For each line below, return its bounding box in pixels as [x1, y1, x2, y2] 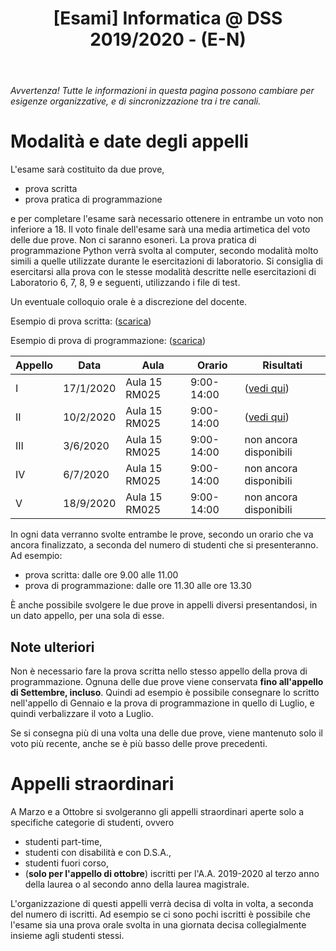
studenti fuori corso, [24, 857, 110, 869]
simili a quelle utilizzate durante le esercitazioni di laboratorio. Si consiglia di [10, 255, 323, 267]
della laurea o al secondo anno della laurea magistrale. [24, 878, 250, 890]
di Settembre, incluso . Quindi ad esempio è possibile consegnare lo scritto [10, 686, 320, 698]
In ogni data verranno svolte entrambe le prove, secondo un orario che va [10, 528, 314, 541]
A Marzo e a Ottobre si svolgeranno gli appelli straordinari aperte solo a [10, 805, 305, 817]
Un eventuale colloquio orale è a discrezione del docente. [10, 296, 248, 308]
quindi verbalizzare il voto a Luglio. [10, 707, 154, 719]
